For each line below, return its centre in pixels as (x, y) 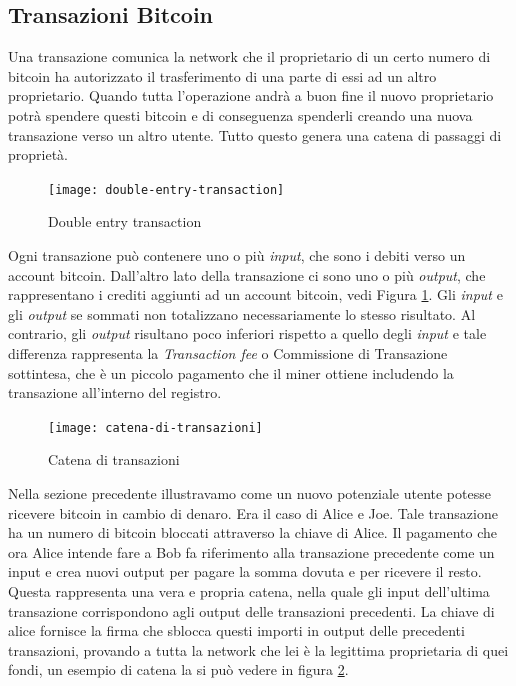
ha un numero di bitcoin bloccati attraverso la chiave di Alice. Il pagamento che (253, 532)
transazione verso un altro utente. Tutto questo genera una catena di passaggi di (255, 134)
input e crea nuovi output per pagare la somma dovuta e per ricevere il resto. (245, 571)
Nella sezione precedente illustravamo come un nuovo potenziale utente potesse (249, 493)
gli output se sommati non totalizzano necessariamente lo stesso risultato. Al (242, 313)
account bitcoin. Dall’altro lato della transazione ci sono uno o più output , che (247, 274)
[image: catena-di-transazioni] (155, 427)
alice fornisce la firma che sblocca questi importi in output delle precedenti (236, 630)
